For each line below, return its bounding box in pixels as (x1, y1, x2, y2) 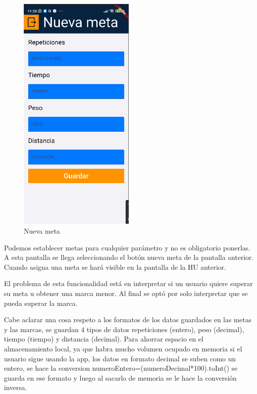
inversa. (4, 382, 27, 393)
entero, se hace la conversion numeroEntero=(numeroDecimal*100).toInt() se (4, 363, 238, 373)
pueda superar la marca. (4, 297, 78, 308)
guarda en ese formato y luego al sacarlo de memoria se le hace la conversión (4, 372, 237, 383)
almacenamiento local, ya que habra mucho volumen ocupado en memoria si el (4, 343, 242, 353)
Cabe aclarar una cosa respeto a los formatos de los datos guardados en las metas (4, 314, 252, 325)
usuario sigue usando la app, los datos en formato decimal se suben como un (4, 353, 236, 363)
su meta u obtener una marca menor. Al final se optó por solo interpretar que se (4, 288, 248, 298)
